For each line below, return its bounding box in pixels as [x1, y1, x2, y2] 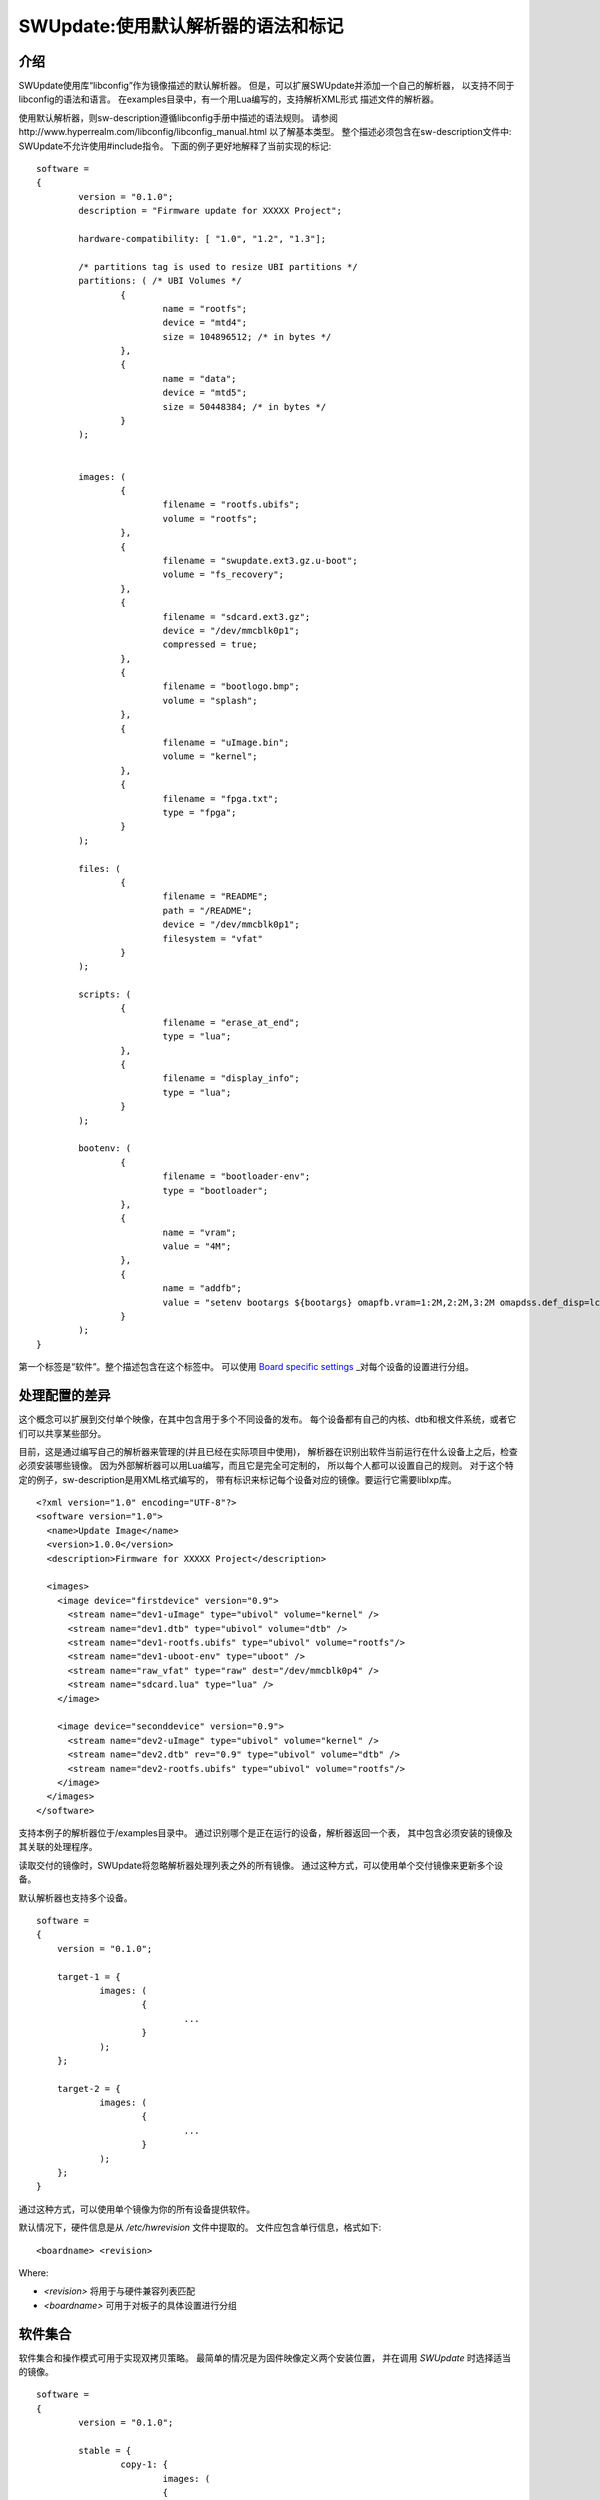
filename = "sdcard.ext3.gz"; [162, 611, 311, 622]
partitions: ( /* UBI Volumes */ [78, 275, 242, 287]
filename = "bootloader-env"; [162, 1171, 311, 1182]
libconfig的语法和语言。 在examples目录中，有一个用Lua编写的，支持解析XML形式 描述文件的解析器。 [18, 93, 440, 105]
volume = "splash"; [162, 695, 259, 706]
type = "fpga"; [162, 806, 237, 818]
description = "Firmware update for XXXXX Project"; [78, 205, 342, 217]
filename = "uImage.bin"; [162, 737, 290, 749]
